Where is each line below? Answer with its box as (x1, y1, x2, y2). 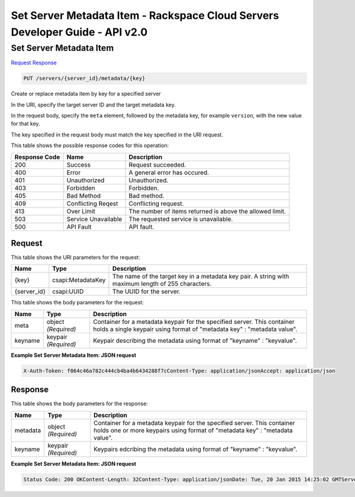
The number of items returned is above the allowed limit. (128, 207, 286, 215)
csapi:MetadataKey (52, 276, 106, 284)
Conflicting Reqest (66, 199, 118, 207)
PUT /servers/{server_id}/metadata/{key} (23, 75, 146, 82)
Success (66, 160, 91, 168)
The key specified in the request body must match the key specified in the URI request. (11, 131, 224, 138)
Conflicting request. (128, 199, 184, 207)
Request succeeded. (128, 160, 186, 168)
